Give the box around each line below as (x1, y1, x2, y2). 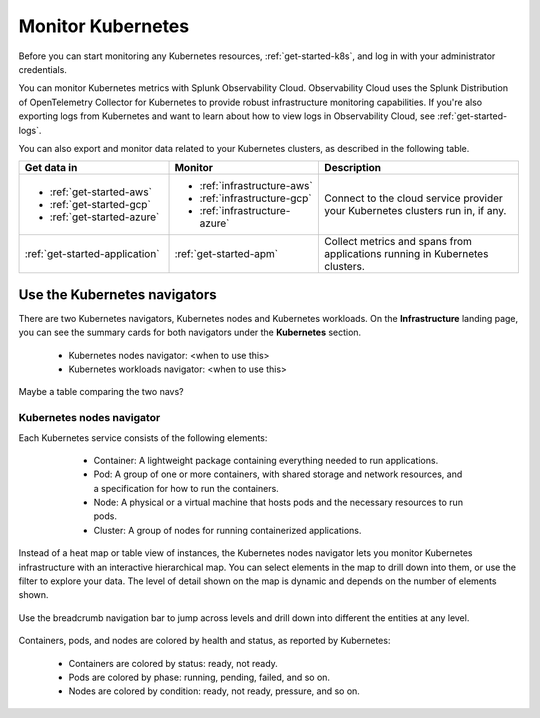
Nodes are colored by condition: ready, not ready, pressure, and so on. (68, 685, 360, 697)
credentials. (18, 63, 67, 75)
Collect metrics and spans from (324, 235, 472, 249)
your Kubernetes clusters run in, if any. (324, 204, 507, 218)
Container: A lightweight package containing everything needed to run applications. (93, 454, 439, 466)
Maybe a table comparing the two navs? (18, 386, 184, 398)
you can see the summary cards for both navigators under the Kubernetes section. (18, 326, 362, 339)
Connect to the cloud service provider (324, 191, 504, 205)
